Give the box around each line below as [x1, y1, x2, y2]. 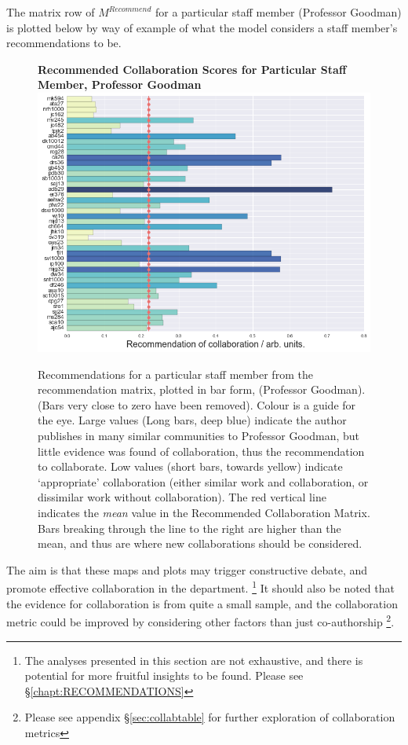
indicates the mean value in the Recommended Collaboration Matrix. [38, 505, 370, 521]
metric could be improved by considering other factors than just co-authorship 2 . [6, 611, 395, 629]
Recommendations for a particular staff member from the [38, 365, 313, 382]
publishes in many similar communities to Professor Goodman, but [38, 428, 360, 444]
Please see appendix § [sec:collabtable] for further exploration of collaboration [24, 709, 395, 725]
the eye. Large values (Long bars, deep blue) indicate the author [38, 412, 347, 428]
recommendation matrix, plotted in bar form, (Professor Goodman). [38, 381, 366, 398]
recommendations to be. [6, 35, 122, 51]
